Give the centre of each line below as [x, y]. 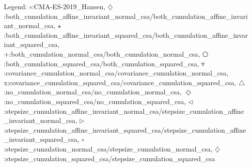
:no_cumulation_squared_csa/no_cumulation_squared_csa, [95, 101]
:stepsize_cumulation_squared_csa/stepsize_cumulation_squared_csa [110, 158]
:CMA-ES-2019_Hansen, [69, 6]
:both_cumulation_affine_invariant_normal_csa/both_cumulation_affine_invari [126, 16]
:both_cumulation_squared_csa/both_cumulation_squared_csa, [102, 63]
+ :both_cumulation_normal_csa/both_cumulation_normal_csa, [102, 53]
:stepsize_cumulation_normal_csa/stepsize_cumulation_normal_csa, [108, 148]
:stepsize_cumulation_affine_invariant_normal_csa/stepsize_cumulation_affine [124, 111]
